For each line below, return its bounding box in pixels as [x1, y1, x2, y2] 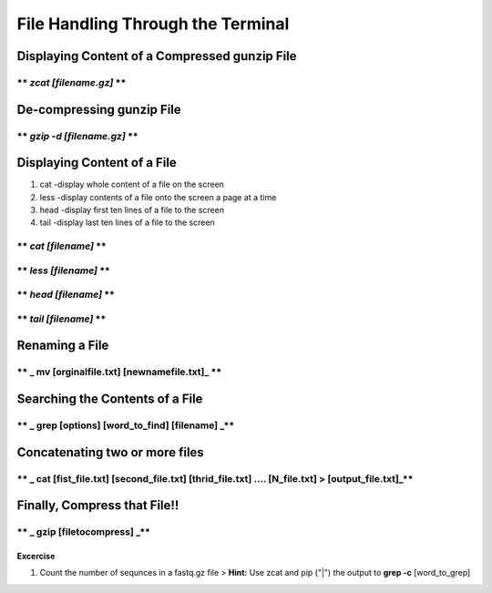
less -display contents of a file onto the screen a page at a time [39, 191, 277, 202]
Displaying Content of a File [16, 155, 177, 170]
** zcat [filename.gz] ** [16, 76, 127, 88]
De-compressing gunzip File [16, 101, 181, 118]
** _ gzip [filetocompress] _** [16, 526, 150, 538]
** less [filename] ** [16, 264, 111, 277]
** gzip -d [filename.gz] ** [16, 129, 138, 142]
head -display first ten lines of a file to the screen [39, 205, 225, 215]
